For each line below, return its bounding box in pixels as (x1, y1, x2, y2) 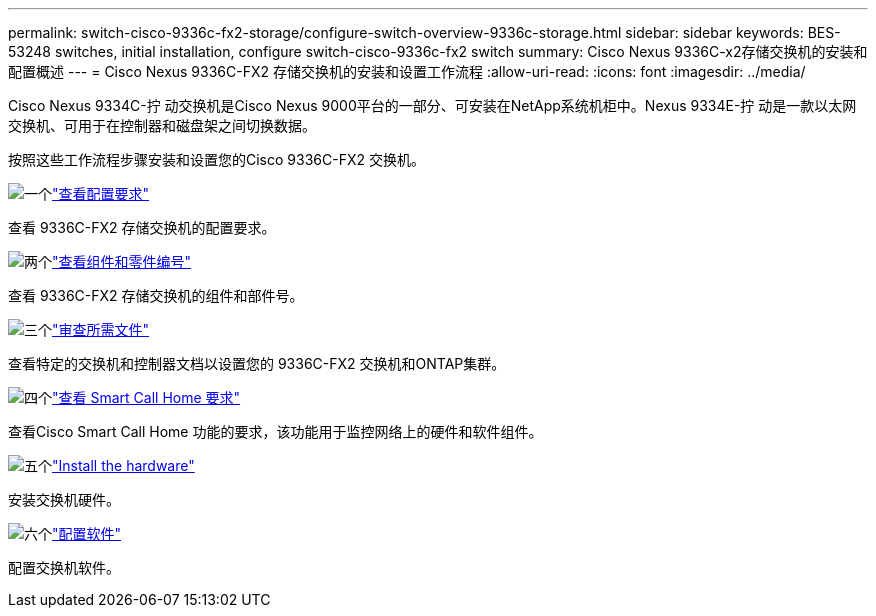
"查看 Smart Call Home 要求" (52, 389, 241, 406)
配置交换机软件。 (8, 559, 120, 576)
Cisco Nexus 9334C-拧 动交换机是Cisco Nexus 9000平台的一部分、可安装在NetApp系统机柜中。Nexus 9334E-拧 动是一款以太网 (8, 97, 857, 114)
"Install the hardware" (52, 457, 195, 474)
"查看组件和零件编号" (52, 253, 192, 270)
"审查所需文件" (52, 321, 150, 338)
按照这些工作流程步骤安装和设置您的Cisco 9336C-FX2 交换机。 (8, 151, 425, 168)
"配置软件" (52, 525, 122, 542)
